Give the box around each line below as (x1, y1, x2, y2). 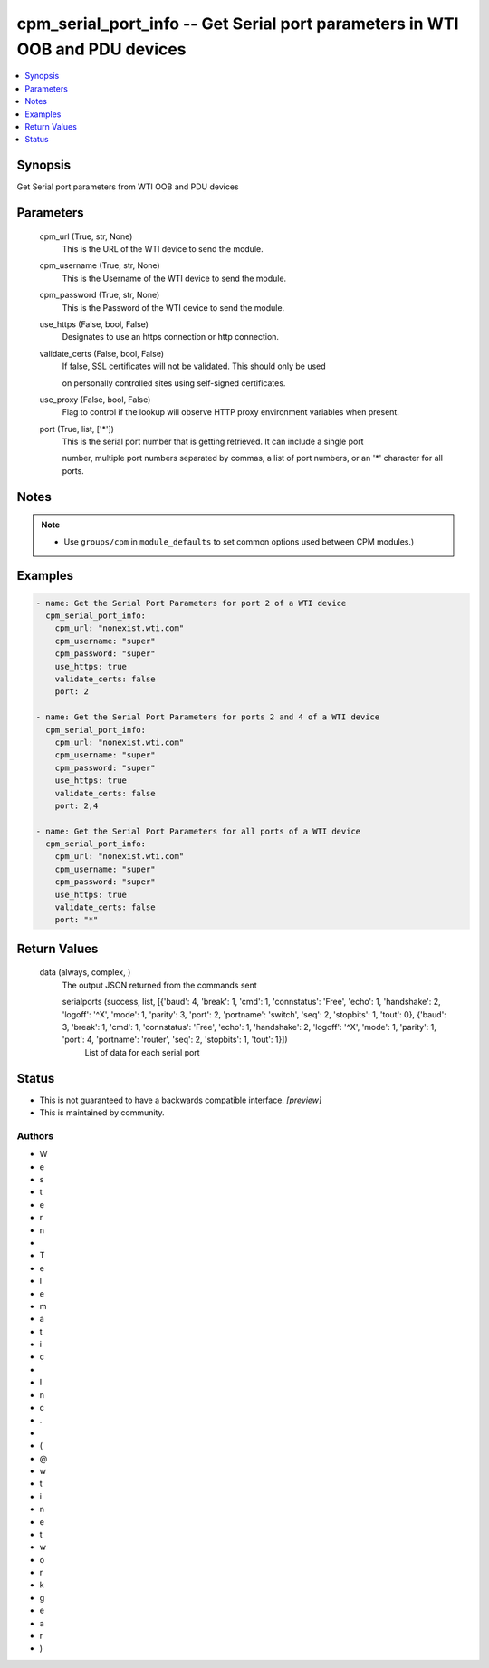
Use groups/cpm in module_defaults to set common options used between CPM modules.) (63, 535, 415, 547)
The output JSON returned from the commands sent (62, 979, 257, 990)
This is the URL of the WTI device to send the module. (62, 244, 264, 254)
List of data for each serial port (84, 1046, 200, 1057)
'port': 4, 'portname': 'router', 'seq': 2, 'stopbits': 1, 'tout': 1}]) (62, 1034, 289, 1046)
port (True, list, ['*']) (39, 423, 115, 434)
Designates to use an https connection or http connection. (62, 332, 280, 342)
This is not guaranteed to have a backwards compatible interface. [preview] (39, 1094, 322, 1105)
